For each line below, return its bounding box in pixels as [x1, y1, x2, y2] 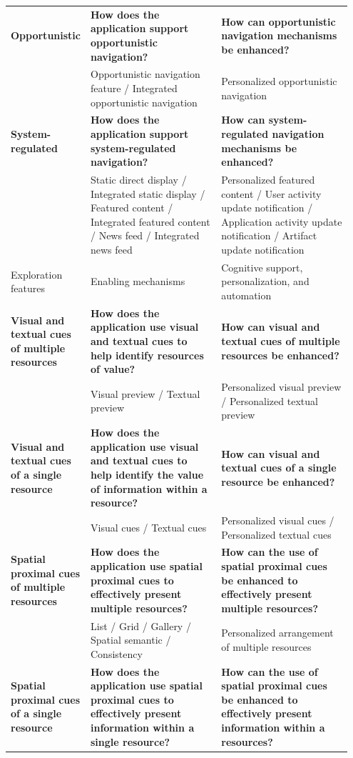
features [11, 281, 45, 296]
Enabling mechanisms [90, 274, 185, 289]
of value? [90, 361, 135, 376]
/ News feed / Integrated [90, 228, 200, 243]
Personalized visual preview [221, 379, 342, 394]
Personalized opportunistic [221, 74, 337, 89]
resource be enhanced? [221, 474, 335, 489]
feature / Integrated [90, 80, 178, 95]
